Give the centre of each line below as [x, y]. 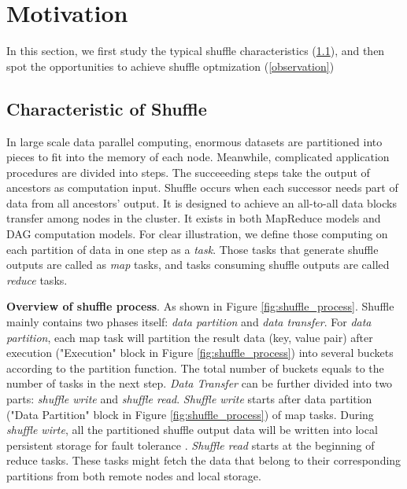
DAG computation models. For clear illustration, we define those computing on [197, 234]
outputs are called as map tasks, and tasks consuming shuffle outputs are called [198, 265]
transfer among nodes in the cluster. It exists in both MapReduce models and [194, 218]
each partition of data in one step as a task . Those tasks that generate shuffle [192, 249]
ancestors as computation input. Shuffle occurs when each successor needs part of [202, 188]
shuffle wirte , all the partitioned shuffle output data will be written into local [192, 430]
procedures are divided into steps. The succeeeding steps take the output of [188, 172]
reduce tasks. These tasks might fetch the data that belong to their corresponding [204, 460]
